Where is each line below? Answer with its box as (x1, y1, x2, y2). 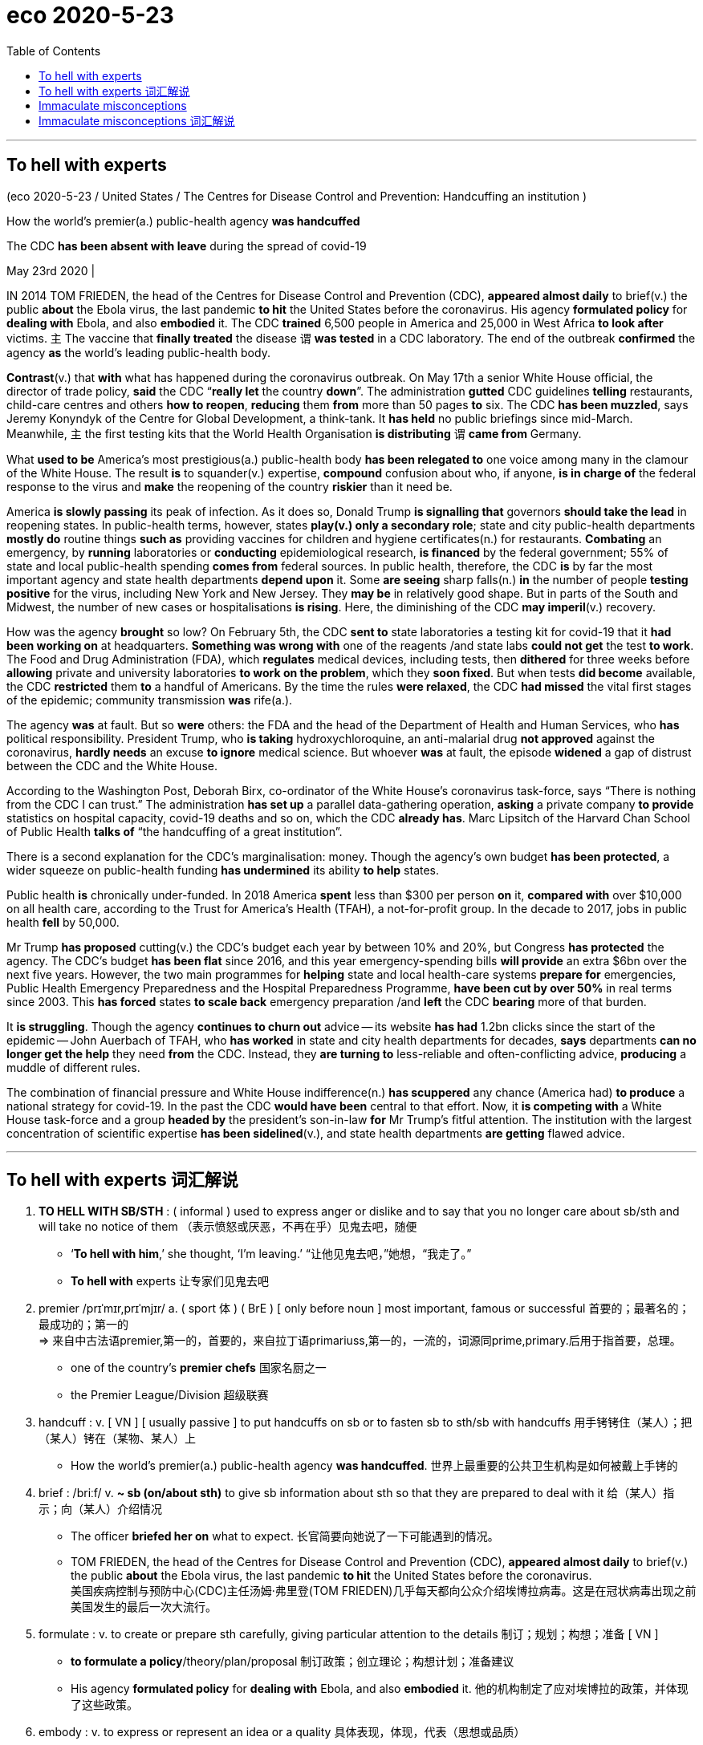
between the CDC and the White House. (6, 758, 217, 773)
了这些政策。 (71, 1698, 138, 1712)
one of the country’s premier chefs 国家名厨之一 (71, 1361, 327, 1375)
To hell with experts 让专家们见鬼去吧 (71, 1274, 270, 1288)
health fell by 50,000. (6, 915, 120, 929)
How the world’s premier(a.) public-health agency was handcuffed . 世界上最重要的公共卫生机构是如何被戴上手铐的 (71, 1459, 678, 1473)
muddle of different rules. (6, 1060, 140, 1074)
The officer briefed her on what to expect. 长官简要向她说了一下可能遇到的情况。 (71, 1529, 499, 1544)
